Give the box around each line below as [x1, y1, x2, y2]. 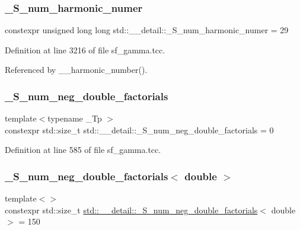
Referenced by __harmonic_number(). [5, 63, 148, 76]
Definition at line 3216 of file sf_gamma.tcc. [5, 43, 165, 56]
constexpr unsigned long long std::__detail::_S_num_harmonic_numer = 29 [5, 24, 289, 36]
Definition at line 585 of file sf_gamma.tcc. [5, 143, 161, 156]
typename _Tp [47, 112, 102, 124]
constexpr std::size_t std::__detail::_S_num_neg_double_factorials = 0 [5, 123, 274, 136]
